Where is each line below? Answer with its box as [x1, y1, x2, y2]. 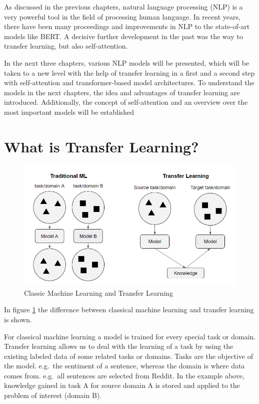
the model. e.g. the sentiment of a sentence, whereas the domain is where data [4, 360, 245, 371]
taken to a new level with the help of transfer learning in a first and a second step [4, 67, 255, 78]
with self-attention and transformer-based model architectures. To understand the [4, 77, 254, 88]
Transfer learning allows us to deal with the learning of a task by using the [4, 341, 233, 351]
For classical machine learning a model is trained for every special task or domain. [4, 331, 256, 341]
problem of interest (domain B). [4, 390, 102, 400]
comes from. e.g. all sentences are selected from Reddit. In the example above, [4, 370, 244, 380]
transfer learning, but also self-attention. [4, 41, 128, 51]
